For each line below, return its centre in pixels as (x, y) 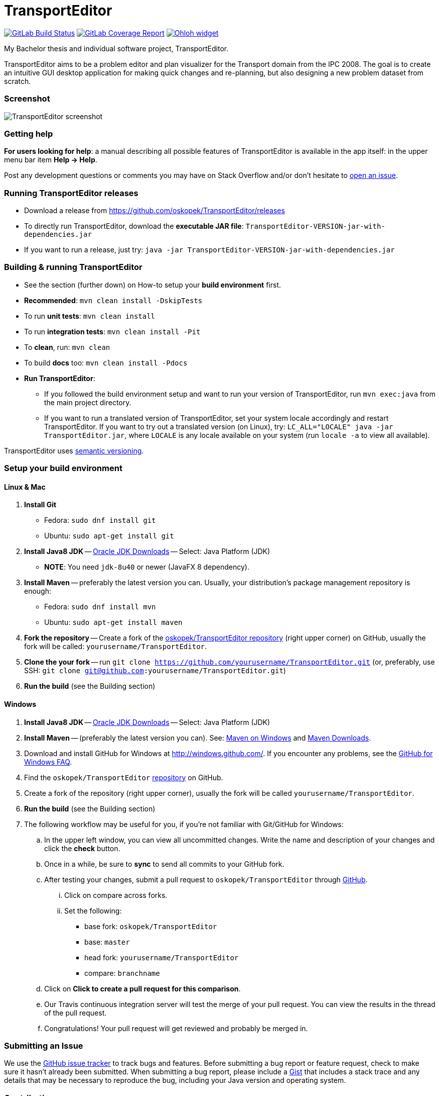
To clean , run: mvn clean (67, 347)
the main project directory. (88, 402)
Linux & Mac (25, 487)
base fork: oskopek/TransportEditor (151, 926)
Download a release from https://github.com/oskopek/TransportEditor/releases (155, 210)
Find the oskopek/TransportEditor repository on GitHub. (124, 777)
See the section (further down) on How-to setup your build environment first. (153, 285)
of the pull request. (76, 1013)
